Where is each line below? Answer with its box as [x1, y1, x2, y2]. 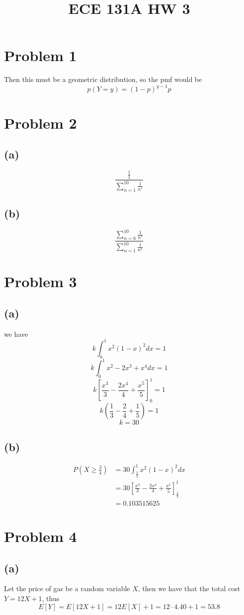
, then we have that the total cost [138, 583, 241, 594]
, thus [42, 593, 60, 604]
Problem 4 [4, 526, 77, 546]
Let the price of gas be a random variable [4, 583, 130, 594]
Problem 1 [4, 45, 77, 66]
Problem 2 [4, 112, 77, 133]
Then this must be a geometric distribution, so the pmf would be [4, 74, 202, 84]
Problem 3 [4, 271, 77, 292]
